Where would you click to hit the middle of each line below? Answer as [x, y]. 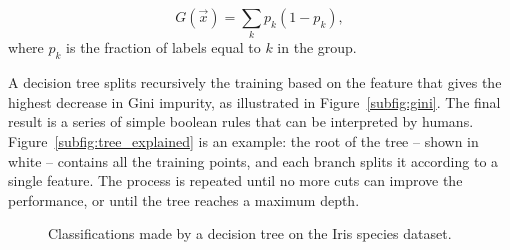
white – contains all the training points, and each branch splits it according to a [253, 160]
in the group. [317, 47]
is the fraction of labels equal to [163, 47]
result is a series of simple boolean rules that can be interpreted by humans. [241, 121]
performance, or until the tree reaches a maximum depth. [184, 199]
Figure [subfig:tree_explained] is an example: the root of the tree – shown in [243, 140]
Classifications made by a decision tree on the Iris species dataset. [250, 233]
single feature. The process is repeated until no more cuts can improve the [235, 180]
